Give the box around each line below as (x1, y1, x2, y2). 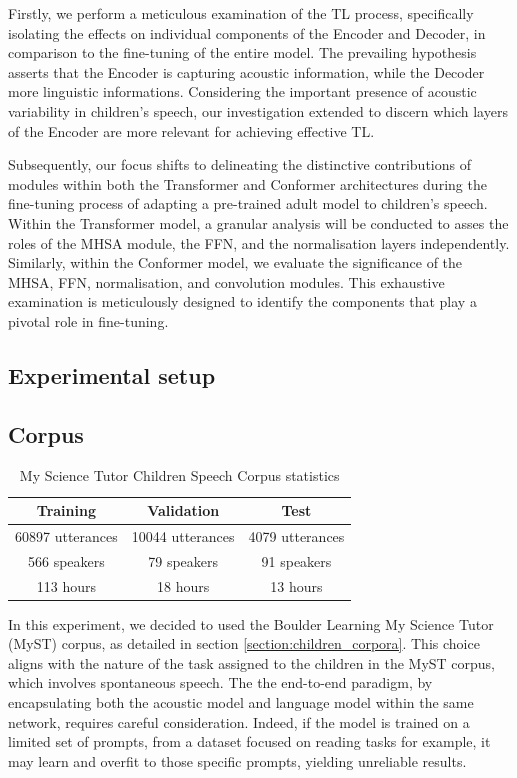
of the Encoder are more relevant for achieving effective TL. (8, 120, 375, 141)
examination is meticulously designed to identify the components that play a (8, 291, 477, 312)
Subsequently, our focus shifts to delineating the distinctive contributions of (8, 154, 471, 175)
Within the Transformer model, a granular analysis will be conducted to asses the (8, 212, 509, 233)
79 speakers (148, 550, 219, 571)
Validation (147, 500, 220, 521)
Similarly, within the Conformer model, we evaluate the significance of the (8, 252, 463, 273)
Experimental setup (8, 359, 216, 390)
